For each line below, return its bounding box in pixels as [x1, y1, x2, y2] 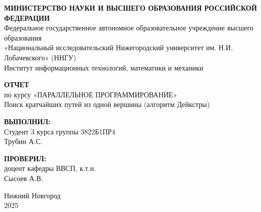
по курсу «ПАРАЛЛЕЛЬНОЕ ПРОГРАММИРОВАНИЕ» [4, 89, 177, 99]
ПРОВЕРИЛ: [4, 153, 47, 163]
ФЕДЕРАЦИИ [4, 12, 50, 23]
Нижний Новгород [4, 190, 61, 200]
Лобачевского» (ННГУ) [4, 52, 76, 62]
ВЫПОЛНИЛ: [4, 116, 51, 126]
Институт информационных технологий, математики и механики [4, 62, 204, 73]
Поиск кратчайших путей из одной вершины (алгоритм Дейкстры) [4, 99, 210, 110]
